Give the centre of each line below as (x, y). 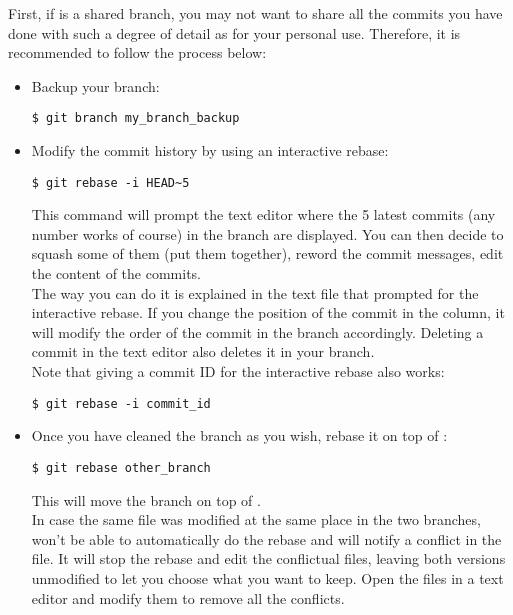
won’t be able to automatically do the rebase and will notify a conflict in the (266, 538)
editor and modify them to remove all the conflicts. (188, 597)
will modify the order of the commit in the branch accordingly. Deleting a (257, 331)
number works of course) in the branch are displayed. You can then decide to (267, 233)
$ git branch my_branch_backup (135, 118)
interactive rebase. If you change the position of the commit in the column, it (268, 312)
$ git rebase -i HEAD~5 (110, 182)
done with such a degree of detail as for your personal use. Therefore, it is (234, 32)
